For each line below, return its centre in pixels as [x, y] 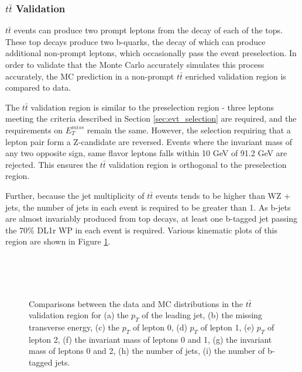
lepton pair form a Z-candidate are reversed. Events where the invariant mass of [149, 141]
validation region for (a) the [79, 315]
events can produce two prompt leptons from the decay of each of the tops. [148, 30]
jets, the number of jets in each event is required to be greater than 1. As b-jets [148, 207]
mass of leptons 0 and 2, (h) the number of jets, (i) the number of [147, 351]
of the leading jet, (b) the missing [202, 315]
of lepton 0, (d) [160, 327]
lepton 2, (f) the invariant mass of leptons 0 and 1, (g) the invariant [150, 339]
